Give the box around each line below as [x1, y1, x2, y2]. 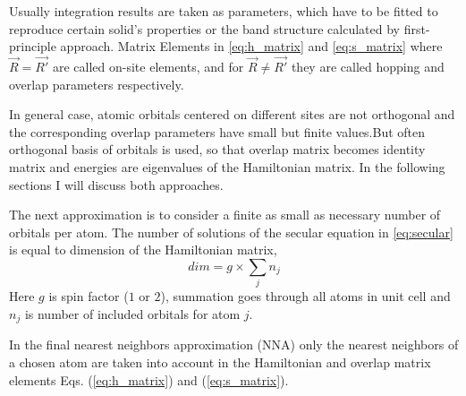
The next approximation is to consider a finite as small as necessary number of [9, 205, 441, 224]
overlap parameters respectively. [9, 74, 184, 93]
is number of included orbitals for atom [24, 304, 241, 323]
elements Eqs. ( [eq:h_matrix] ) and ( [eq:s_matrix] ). [9, 370, 289, 389]
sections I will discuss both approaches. [9, 175, 224, 194]
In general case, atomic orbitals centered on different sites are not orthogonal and [9, 105, 455, 124]
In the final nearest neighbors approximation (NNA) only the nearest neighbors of [9, 335, 459, 354]
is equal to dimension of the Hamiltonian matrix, [9, 240, 277, 259]
